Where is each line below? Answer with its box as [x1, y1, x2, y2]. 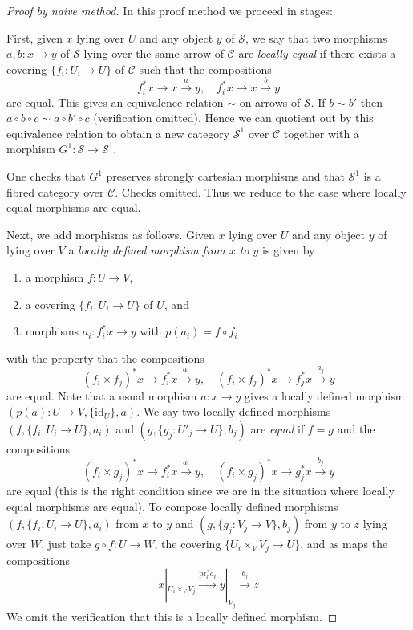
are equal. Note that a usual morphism [6, 387, 197, 404]
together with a [283, 124, 359, 141]
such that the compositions [139, 60, 272, 77]
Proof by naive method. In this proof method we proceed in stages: [6, 2, 333, 18]
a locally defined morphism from [68, 242, 225, 258]
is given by [262, 242, 315, 258]
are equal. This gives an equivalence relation [6, 93, 224, 110]
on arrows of [239, 93, 301, 110]
